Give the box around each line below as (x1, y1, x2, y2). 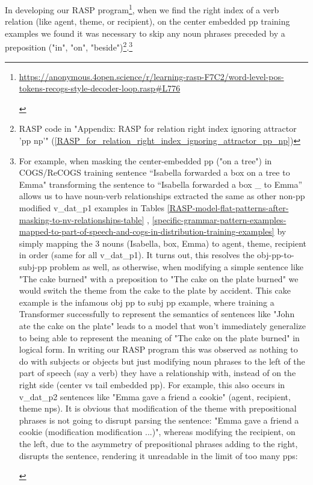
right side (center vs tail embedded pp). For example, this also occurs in (19, 378, 285, 391)
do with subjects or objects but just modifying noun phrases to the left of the (19, 354, 305, 367)
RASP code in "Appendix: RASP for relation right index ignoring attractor (19, 122, 297, 135)
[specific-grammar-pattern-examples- (152, 213, 287, 226)
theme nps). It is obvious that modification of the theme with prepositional (19, 402, 297, 415)
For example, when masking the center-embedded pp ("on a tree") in (19, 154, 272, 167)
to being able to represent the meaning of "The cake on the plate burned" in (19, 331, 300, 344)
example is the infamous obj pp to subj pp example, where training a (19, 295, 274, 308)
